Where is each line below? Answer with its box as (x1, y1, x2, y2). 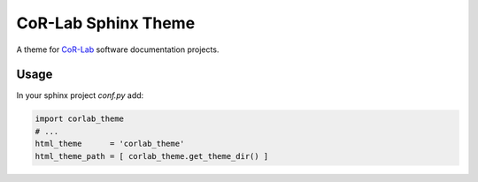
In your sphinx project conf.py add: (16, 90, 144, 101)
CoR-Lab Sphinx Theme (16, 13, 196, 33)
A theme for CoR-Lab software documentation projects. (16, 44, 220, 55)
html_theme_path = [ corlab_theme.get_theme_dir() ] (35, 151, 269, 161)
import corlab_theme (35, 114, 124, 124)
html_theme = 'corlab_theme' (35, 139, 185, 149)
